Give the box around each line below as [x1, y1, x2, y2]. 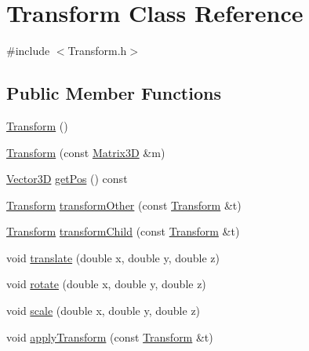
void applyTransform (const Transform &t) [6, 328, 213, 345]
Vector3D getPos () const [6, 170, 128, 187]
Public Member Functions [6, 81, 221, 105]
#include [6, 42, 50, 59]
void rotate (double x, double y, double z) [6, 276, 206, 292]
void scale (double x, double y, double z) [6, 302, 201, 319]
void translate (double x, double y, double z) [6, 249, 220, 265]
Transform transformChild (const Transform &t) [6, 223, 240, 239]
